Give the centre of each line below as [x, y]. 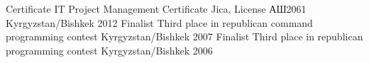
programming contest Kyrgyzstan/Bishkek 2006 [109, 50]
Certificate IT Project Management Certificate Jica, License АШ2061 [156, 8]
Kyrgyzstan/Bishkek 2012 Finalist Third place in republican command [159, 22]
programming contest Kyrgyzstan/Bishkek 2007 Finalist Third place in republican [184, 36]
